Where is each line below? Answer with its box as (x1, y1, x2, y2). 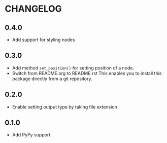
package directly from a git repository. (12, 76, 92, 82)
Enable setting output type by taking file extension (12, 103, 117, 110)
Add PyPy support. (12, 132, 52, 138)
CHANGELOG (5, 3, 62, 15)
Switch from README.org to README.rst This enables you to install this (12, 70, 162, 76)
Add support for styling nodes (12, 37, 75, 43)
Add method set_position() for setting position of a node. (12, 64, 135, 71)
